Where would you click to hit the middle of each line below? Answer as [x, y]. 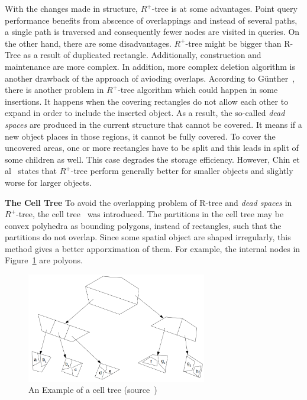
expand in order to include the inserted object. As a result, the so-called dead [145, 113]
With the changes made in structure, [72, 8]
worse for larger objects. [48, 182]
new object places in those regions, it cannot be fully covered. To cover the [140, 136]
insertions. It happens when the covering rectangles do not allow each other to [147, 101]
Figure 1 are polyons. [44, 260]
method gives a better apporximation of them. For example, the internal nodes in [153, 248]
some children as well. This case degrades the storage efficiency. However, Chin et [152, 159]
